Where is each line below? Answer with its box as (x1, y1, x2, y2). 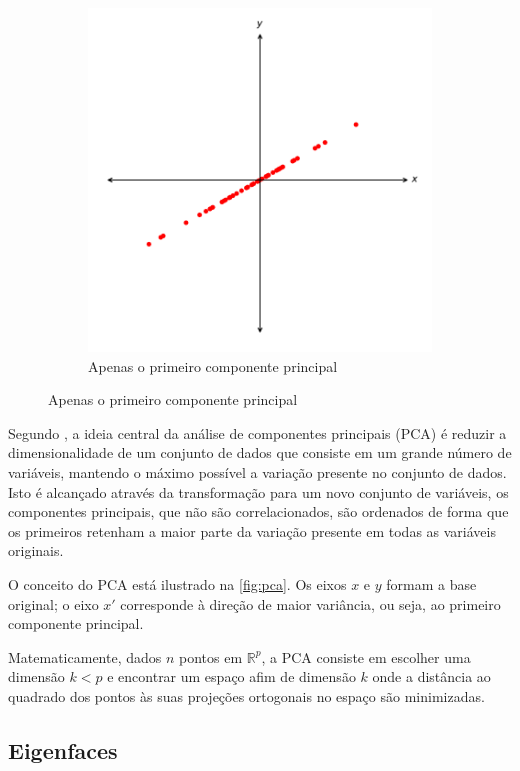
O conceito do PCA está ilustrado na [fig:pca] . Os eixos (8, 573, 347, 594)
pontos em (179, 646, 243, 667)
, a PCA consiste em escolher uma (261, 646, 471, 667)
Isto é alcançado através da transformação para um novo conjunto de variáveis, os (8, 481, 509, 502)
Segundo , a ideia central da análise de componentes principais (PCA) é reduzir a (8, 422, 507, 443)
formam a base (386, 573, 477, 594)
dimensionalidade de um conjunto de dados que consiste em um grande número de (8, 442, 512, 463)
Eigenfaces (8, 734, 118, 765)
